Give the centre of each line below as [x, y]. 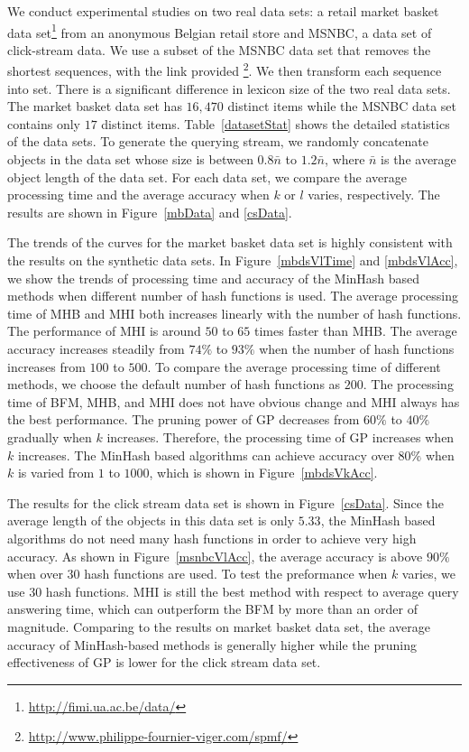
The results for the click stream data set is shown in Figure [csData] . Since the [226, 502]
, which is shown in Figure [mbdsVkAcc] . [263, 473]
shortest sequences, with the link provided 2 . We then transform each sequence [225, 70]
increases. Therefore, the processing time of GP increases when [280, 436]
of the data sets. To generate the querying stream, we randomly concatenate [218, 141]
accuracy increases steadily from [96, 348]
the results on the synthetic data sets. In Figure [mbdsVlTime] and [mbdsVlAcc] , [233, 260]
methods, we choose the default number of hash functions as [174, 384]
